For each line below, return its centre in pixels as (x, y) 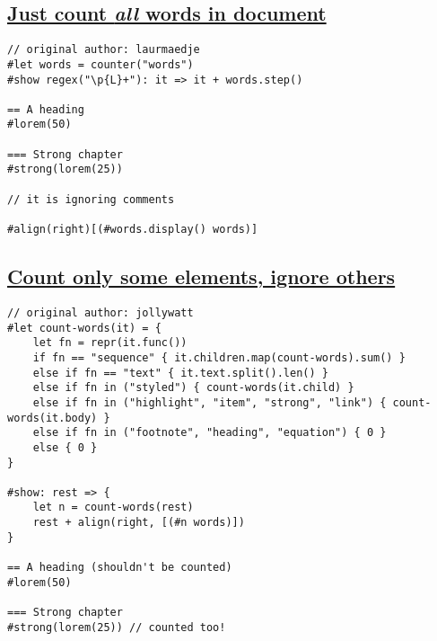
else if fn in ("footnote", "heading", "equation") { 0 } (210, 433)
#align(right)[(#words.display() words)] (133, 230)
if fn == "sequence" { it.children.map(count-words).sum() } (219, 357)
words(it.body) (52, 418)
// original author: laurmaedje (104, 50)
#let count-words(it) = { (84, 328)
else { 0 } (65, 447)
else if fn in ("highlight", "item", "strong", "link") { (210, 402)
